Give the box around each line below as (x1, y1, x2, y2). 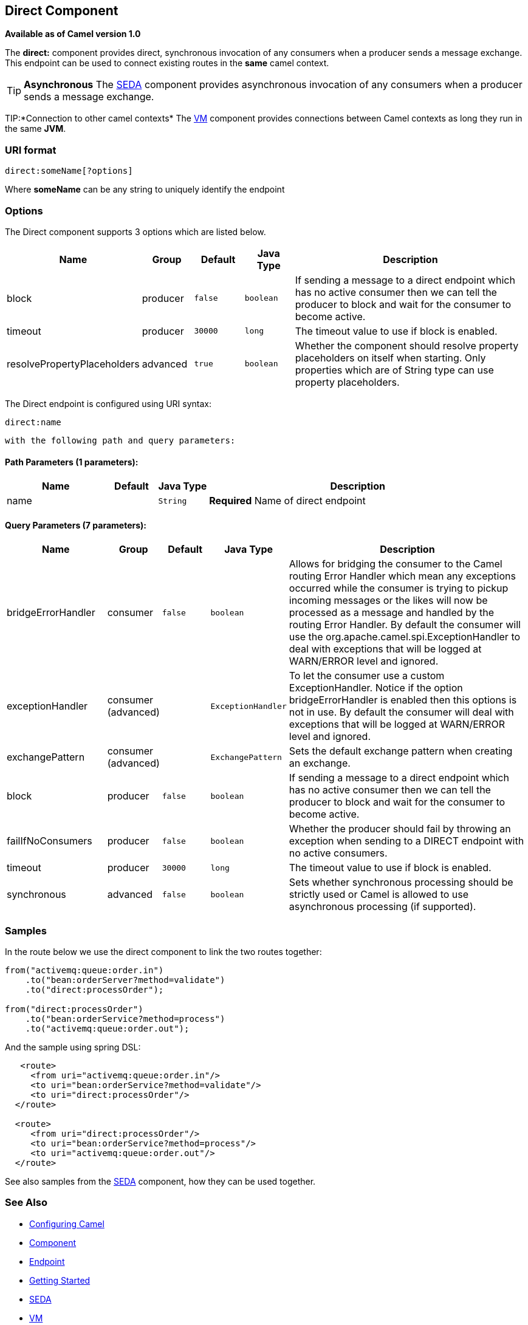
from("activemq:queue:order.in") (5, 965, 164, 976)
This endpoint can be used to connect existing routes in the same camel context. (5, 58, 329, 69)
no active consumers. (289, 847, 388, 860)
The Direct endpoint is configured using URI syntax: (5, 398, 211, 409)
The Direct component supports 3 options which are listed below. (5, 226, 266, 237)
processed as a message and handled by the (289, 606, 495, 619)
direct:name (5, 417, 61, 427)
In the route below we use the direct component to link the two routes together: (5, 947, 322, 957)
